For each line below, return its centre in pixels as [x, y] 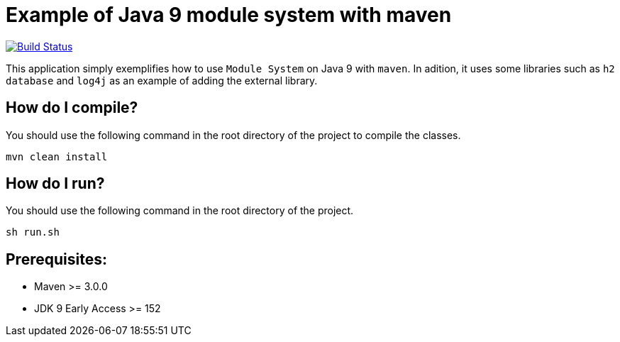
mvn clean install [57, 156]
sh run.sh [33, 232]
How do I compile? [72, 108]
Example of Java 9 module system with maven [229, 15]
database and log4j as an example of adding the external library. [162, 80]
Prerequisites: [56, 259]
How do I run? [55, 184]
